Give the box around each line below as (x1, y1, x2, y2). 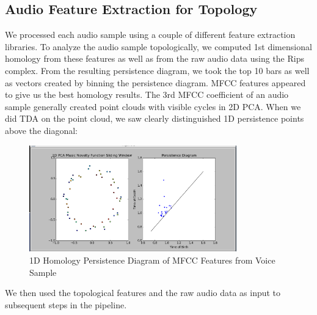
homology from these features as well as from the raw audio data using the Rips (5, 52, 304, 65)
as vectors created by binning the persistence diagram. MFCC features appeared (5, 76, 306, 89)
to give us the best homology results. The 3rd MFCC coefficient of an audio (5, 88, 289, 101)
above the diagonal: (5, 124, 78, 136)
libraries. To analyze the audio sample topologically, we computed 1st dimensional (5, 40, 312, 53)
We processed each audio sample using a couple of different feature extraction (5, 28, 296, 41)
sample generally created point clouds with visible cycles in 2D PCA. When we (5, 100, 301, 113)
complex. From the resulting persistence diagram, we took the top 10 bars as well (5, 64, 310, 76)
